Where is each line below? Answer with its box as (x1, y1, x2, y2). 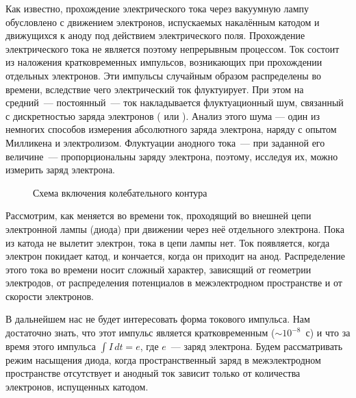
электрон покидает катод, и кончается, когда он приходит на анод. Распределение (5, 249, 346, 263)
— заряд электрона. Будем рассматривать (170, 338, 343, 353)
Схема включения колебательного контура (33, 185, 207, 199)
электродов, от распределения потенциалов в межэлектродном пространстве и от (5, 275, 342, 290)
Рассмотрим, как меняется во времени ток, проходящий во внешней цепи (5, 208, 311, 223)
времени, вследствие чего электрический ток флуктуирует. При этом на (5, 82, 304, 96)
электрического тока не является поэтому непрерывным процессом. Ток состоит (5, 41, 340, 55)
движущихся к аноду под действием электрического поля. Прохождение (5, 28, 305, 42)
